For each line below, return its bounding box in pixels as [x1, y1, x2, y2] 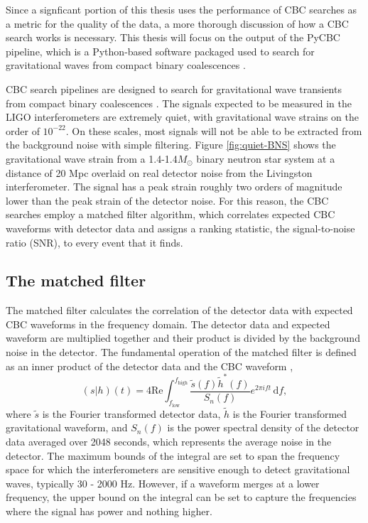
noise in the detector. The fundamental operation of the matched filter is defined [6, 345, 357, 360]
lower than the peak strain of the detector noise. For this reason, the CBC [6, 193, 329, 207]
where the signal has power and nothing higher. [6, 504, 212, 519]
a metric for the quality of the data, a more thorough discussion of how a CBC [6, 16, 349, 31]
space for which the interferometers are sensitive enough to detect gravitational [6, 462, 350, 477]
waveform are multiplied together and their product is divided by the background [6, 330, 360, 345]
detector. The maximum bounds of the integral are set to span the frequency [6, 448, 340, 463]
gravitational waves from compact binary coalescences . [6, 58, 246, 72]
